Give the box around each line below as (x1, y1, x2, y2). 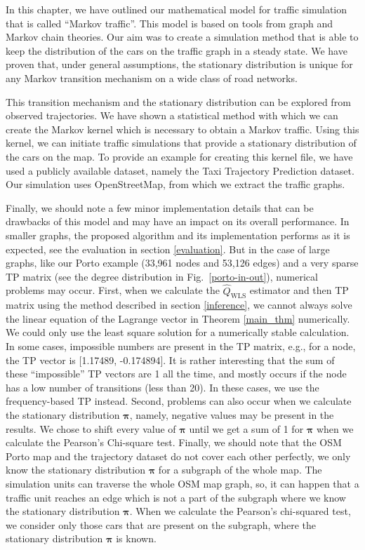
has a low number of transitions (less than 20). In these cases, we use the (6, 380, 319, 394)
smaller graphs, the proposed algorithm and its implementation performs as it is (6, 227, 350, 242)
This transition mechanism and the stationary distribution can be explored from (6, 94, 351, 109)
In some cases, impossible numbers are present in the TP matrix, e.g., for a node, (6, 339, 356, 354)
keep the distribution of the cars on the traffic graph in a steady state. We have (6, 43, 347, 58)
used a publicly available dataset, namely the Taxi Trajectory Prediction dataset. (6, 163, 354, 177)
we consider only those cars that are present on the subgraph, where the (6, 517, 316, 532)
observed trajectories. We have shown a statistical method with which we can (6, 108, 338, 123)
